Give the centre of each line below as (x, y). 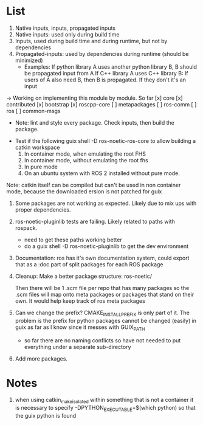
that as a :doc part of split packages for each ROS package (89, 264)
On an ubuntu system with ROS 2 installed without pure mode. (102, 173)
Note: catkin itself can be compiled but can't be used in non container (94, 185)
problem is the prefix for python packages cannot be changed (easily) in (105, 320)
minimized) (29, 60)
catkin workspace (37, 147)
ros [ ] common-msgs (33, 111)
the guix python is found (46, 416)
